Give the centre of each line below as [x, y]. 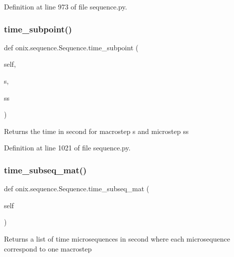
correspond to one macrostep [48, 248]
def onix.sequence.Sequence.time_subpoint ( [71, 47]
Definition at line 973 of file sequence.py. [66, 6]
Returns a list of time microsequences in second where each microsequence [117, 238]
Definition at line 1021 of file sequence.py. [67, 148]
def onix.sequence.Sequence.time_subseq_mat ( [77, 189]
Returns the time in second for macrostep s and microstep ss [96, 131]
